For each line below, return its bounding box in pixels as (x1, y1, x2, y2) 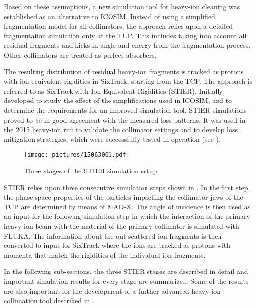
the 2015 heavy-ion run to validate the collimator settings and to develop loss (4, 124, 238, 135)
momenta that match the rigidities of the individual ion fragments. (4, 249, 206, 260)
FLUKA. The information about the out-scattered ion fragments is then (4, 230, 222, 240)
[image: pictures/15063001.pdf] (24, 151, 130, 159)
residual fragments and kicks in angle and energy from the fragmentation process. (4, 40, 251, 50)
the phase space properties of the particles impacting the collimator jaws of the (4, 192, 243, 202)
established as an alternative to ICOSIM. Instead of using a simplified (4, 11, 215, 21)
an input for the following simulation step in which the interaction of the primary (4, 211, 250, 221)
